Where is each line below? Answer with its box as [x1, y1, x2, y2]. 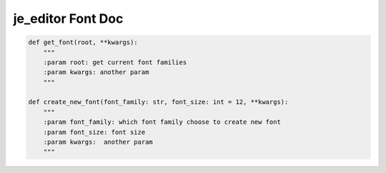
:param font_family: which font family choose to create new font [43, 118, 282, 126]
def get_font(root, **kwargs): [28, 38, 139, 46]
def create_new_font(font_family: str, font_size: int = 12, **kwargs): [28, 98, 289, 106]
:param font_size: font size [43, 128, 146, 136]
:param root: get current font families [43, 58, 187, 66]
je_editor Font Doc [13, 11, 124, 26]
